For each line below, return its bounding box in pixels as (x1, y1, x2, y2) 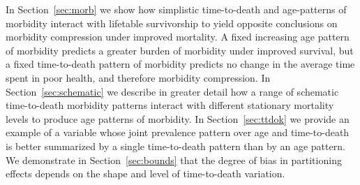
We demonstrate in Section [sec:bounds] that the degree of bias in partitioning (6, 152, 342, 167)
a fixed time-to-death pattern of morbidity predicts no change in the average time (6, 57, 355, 71)
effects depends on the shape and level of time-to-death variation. (6, 166, 285, 181)
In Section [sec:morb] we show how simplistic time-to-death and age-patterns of (6, 2, 347, 16)
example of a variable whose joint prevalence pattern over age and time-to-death (6, 125, 350, 140)
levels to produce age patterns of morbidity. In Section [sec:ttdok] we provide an (6, 111, 350, 126)
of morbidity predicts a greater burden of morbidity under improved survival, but (6, 43, 354, 57)
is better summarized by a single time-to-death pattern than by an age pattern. (6, 138, 345, 153)
